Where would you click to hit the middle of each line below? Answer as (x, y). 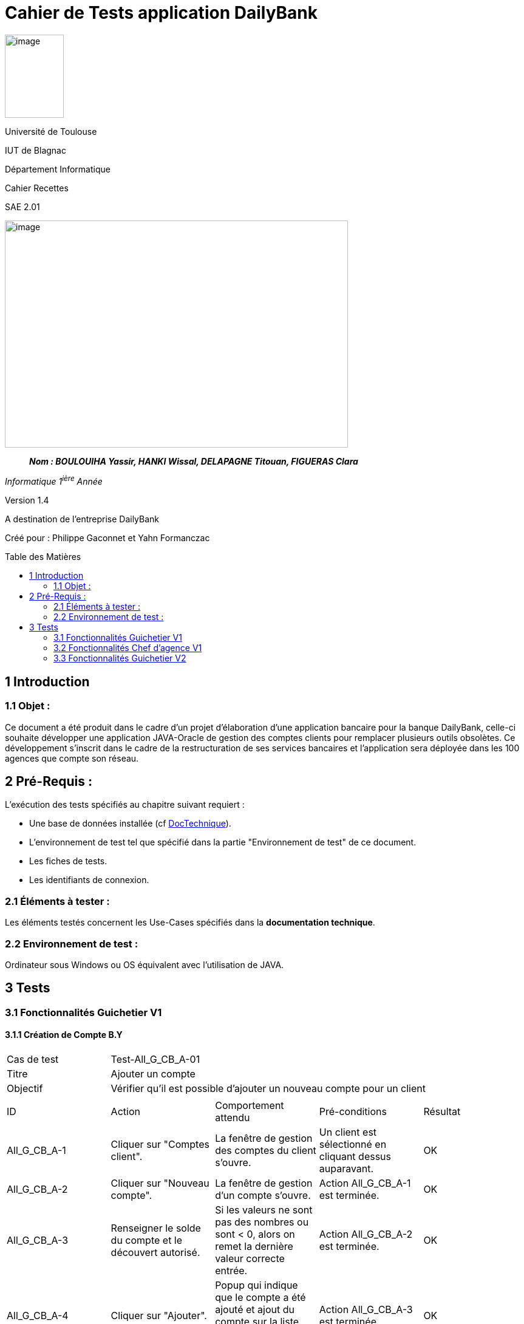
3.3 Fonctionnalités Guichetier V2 (120, 658)
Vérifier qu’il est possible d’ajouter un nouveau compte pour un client (268, 1089)
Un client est (348, 1132)
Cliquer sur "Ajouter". (159, 1316)
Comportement (250, 1106)
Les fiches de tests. (68, 861)
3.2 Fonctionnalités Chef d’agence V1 (128, 648)
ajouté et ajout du (255, 1310)
